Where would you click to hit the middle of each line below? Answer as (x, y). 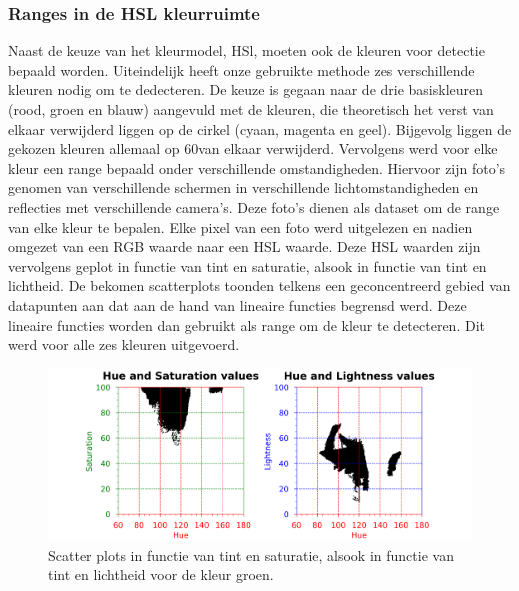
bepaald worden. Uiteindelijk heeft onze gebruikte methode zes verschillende (241, 69)
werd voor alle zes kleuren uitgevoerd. (124, 344)
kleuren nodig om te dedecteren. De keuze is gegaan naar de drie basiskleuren (246, 89)
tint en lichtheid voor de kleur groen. (161, 574)
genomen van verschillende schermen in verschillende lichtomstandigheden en (243, 187)
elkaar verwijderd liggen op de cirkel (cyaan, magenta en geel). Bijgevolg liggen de (260, 128)
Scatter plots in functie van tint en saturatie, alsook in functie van (251, 554)
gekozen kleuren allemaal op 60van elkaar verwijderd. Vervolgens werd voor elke (253, 148)
